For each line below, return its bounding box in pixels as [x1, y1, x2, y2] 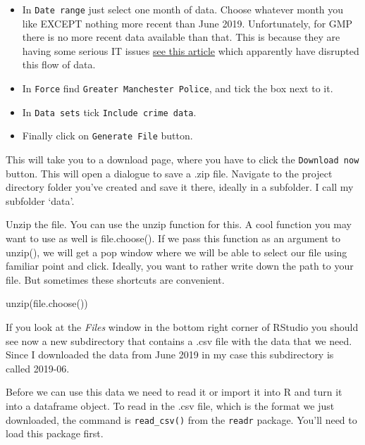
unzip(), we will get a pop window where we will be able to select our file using [6, 244, 347, 259]
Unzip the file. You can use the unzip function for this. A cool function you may [6, 217, 352, 232]
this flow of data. [22, 57, 96, 72]
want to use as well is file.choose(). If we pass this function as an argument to [6, 231, 341, 246]
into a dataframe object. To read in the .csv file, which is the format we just [6, 398, 335, 413]
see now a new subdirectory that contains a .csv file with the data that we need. [6, 333, 352, 348]
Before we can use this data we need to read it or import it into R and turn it [6, 384, 342, 399]
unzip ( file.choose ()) [6, 296, 88, 311]
